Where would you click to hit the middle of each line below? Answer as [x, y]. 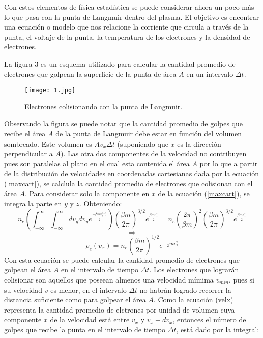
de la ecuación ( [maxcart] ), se [204, 193]
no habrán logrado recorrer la [185, 289]
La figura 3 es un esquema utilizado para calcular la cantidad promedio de [120, 63]
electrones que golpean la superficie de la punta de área [90, 74]
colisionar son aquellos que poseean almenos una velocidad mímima [109, 279]
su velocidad [23, 289]
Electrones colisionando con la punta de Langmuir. [104, 106]
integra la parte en [33, 203]
